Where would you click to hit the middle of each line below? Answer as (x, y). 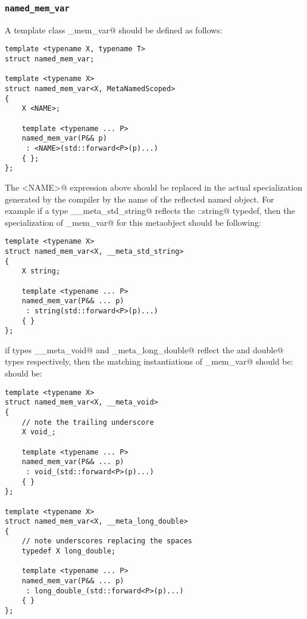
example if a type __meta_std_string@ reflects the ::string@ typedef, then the (150, 211)
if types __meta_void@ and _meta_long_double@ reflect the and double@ (144, 349)
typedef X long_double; (69, 551)
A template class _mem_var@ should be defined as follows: (114, 29)
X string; (41, 271)
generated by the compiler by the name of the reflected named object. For (140, 199)
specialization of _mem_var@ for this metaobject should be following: (133, 222)
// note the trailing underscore (88, 422)
